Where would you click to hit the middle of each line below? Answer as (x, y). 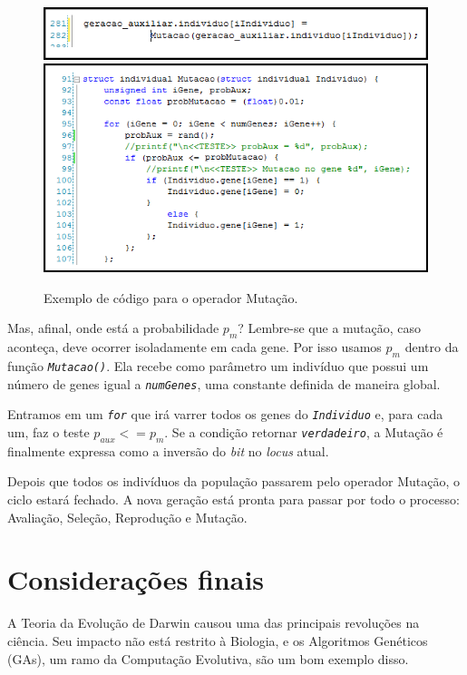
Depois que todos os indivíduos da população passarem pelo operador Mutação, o (233, 481)
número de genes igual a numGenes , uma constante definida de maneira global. (224, 383)
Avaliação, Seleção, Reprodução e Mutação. (127, 517)
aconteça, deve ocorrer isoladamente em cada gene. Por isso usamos (195, 347)
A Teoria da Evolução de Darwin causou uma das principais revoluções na (214, 623)
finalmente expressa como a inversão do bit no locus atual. (168, 450)
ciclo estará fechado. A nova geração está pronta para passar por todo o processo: (233, 499)
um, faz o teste (49, 432)
